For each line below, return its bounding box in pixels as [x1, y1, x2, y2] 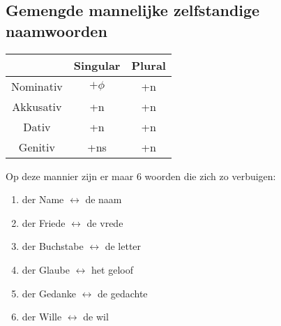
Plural [131, 57, 166, 73]
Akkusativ [12, 98, 62, 114]
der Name [22, 192, 64, 207]
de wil [83, 309, 109, 324]
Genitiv [18, 138, 55, 155]
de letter [105, 239, 142, 253]
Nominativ [11, 77, 63, 94]
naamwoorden [6, 20, 107, 41]
